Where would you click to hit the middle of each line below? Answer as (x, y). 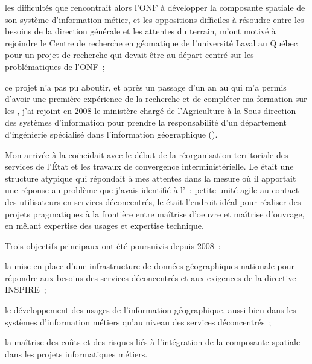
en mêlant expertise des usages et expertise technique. (104, 225)
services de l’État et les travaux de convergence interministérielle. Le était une (149, 166)
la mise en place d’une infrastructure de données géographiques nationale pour (150, 266)
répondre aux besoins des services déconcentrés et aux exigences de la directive (151, 277)
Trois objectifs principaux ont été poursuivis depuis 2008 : (113, 245)
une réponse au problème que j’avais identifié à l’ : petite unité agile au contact (152, 190)
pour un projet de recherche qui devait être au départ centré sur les (129, 55)
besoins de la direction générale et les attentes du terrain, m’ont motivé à (140, 31)
